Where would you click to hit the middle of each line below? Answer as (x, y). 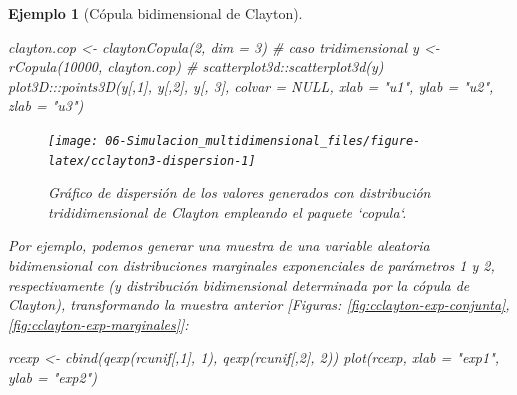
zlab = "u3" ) (46, 105)
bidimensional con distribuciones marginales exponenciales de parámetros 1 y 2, (251, 265)
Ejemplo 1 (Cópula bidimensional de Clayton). (155, 13)
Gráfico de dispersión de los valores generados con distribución (239, 192)
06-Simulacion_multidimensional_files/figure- (263, 140)
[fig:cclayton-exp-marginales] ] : (98, 323)
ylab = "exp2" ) (52, 377)
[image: (73, 140)
